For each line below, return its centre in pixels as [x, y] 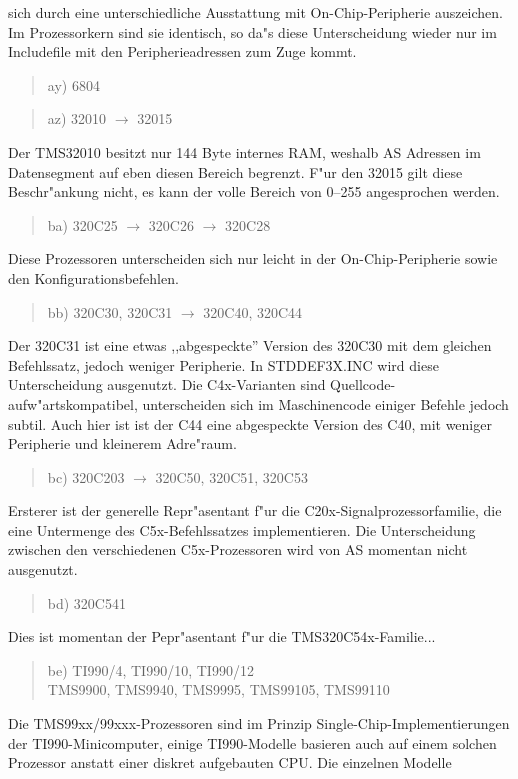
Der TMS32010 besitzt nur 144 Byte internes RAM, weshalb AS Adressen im [244, 151]
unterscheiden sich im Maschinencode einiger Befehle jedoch [325, 403]
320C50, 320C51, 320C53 [231, 476]
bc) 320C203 [86, 476]
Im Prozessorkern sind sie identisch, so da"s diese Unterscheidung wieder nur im [252, 31]
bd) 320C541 [86, 602]
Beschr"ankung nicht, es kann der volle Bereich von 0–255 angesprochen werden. [254, 191]
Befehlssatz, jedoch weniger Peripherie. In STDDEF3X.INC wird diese [223, 364]
